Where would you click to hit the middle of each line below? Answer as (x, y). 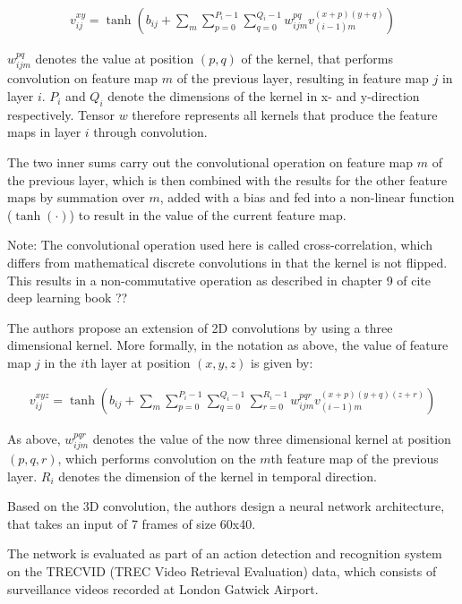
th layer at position (137, 362)
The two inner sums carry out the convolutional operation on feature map (210, 162)
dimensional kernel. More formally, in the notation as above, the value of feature (228, 345)
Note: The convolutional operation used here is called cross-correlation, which (220, 245)
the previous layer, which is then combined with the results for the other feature (227, 179)
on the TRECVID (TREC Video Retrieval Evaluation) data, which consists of (222, 570)
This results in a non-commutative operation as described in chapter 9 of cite (219, 280)
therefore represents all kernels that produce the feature (285, 114)
